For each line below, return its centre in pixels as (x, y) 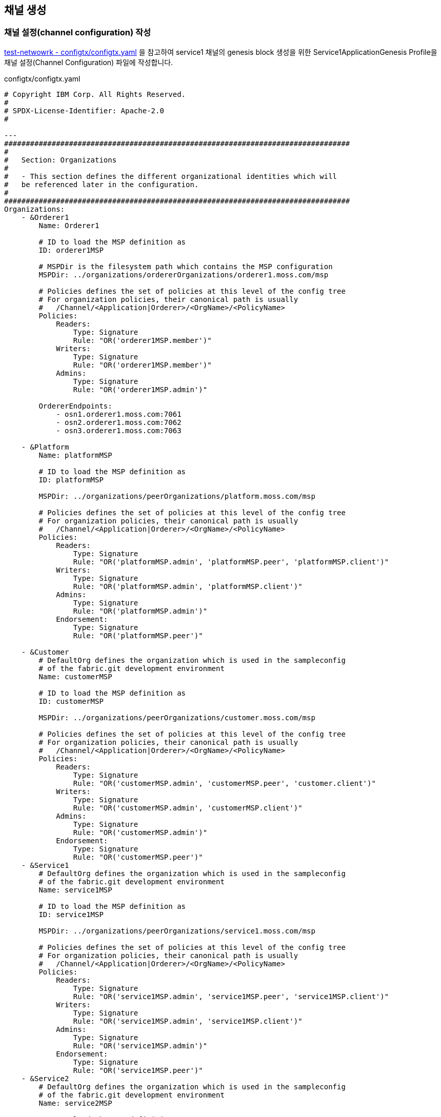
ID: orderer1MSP (71, 250)
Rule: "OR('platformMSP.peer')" (138, 635)
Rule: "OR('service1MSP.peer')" (138, 1070)
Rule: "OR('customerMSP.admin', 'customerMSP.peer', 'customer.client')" (224, 783)
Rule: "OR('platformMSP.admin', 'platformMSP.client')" (188, 586)
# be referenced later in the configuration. (102, 184)
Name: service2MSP (75, 1103)
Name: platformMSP (75, 455)
